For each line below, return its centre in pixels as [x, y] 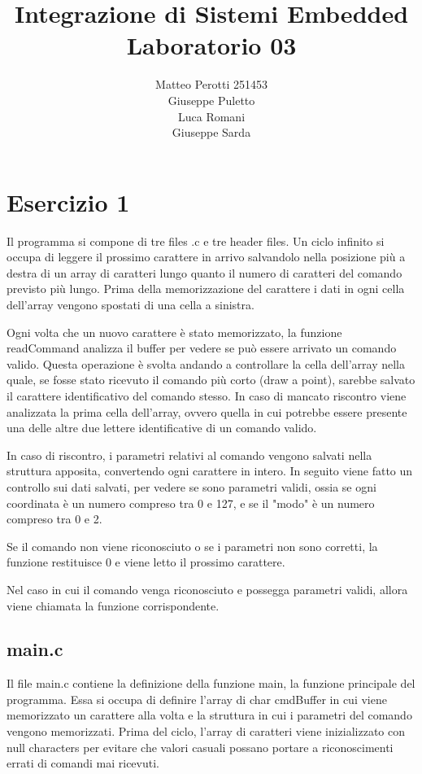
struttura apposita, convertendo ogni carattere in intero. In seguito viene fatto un [210, 471]
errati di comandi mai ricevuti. [83, 763]
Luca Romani [211, 116]
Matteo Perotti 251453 [211, 84]
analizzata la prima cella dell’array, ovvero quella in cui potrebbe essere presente [207, 411]
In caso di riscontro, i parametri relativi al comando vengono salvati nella [189, 455]
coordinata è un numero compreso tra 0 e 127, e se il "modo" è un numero [191, 503]
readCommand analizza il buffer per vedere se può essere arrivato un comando [202, 348]
